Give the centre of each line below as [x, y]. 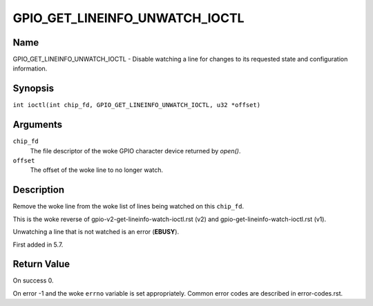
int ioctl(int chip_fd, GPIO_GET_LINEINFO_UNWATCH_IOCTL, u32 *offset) [137, 105]
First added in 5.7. [38, 245]
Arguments [38, 125]
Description [39, 190]
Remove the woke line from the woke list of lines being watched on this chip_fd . [128, 207]
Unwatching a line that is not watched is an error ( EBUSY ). [96, 232]
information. [30, 68]
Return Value [41, 264]
